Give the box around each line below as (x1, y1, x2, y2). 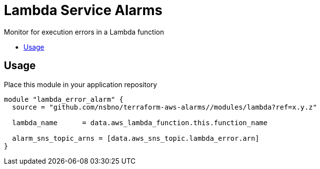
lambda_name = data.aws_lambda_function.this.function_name (12, 118, 268, 127)
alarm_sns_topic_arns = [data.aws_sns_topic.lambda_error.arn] (12, 134, 259, 142)
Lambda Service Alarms (4, 2, 163, 19)
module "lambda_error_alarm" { (4, 95, 124, 103)
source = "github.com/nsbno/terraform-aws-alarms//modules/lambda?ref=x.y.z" (12, 103, 317, 111)
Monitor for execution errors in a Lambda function (4, 27, 164, 36)
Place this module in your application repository (4, 80, 157, 89)
